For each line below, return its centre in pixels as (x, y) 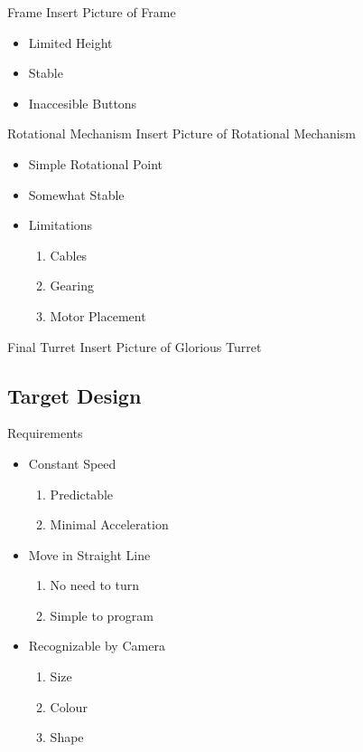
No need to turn (95, 585)
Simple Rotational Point (95, 163)
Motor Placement (98, 315)
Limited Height (70, 42)
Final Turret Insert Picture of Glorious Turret (135, 346)
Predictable (82, 494)
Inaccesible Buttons (83, 103)
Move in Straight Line (89, 554)
